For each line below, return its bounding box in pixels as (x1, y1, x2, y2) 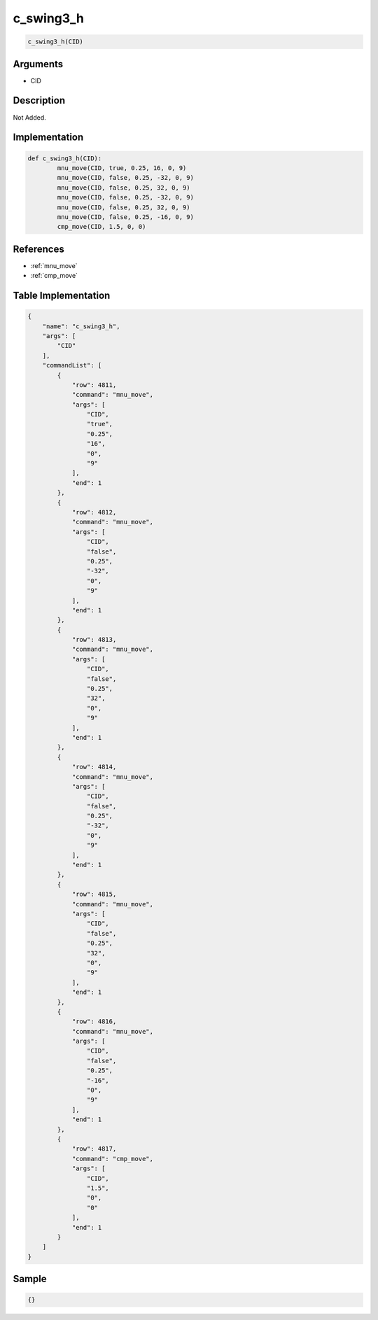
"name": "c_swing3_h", (42, 322, 120, 330)
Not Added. (13, 113, 47, 122)
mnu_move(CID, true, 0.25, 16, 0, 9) (57, 164, 187, 171)
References (13, 243, 64, 255)
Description (13, 94, 66, 106)
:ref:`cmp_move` (30, 272, 78, 280)
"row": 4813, (71, 636, 117, 644)
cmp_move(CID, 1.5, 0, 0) (57, 223, 146, 231)
